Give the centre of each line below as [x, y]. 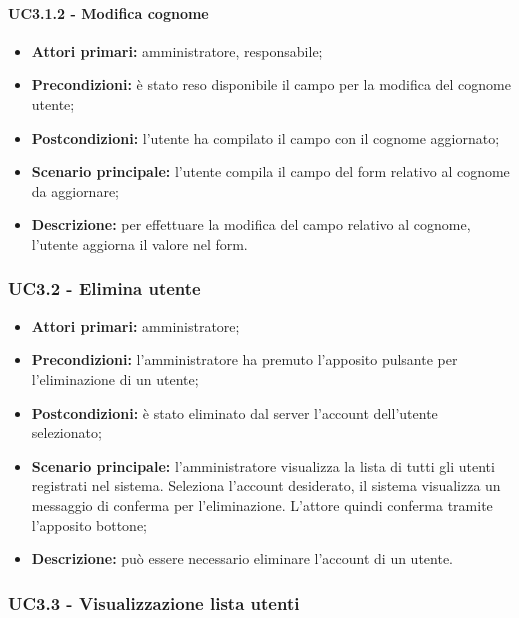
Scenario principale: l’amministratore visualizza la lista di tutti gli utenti [263, 465]
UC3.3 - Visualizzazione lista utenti [154, 602]
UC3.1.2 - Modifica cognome [108, 12]
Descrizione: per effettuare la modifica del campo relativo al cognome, [251, 224]
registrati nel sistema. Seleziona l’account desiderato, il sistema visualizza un [266, 485]
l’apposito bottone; [89, 524]
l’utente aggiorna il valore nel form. [139, 243]
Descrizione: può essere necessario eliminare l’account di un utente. [242, 558]
